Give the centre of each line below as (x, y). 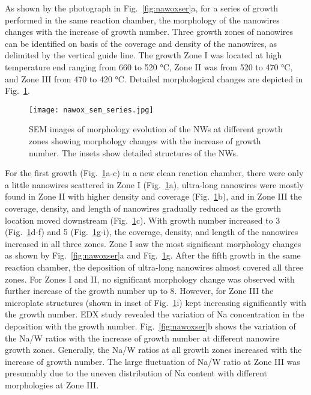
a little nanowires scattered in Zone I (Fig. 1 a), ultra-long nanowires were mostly (154, 184)
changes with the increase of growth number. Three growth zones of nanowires (149, 32)
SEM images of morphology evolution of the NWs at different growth (156, 129)
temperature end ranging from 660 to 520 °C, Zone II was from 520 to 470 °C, (149, 66)
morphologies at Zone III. (52, 384)
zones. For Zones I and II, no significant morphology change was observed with (150, 279)
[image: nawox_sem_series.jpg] (91, 110)
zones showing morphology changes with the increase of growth (145, 141)
